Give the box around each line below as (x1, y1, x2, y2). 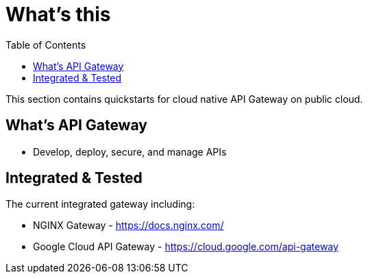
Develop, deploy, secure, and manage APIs (33, 145, 227, 158)
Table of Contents (5, 38, 86, 51)
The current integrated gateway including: (5, 198, 195, 210)
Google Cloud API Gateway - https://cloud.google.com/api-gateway (33, 241, 339, 253)
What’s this (5, 3, 111, 26)
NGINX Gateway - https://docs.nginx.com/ (33, 219, 224, 232)
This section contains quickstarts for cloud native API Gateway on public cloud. (5, 93, 363, 105)
